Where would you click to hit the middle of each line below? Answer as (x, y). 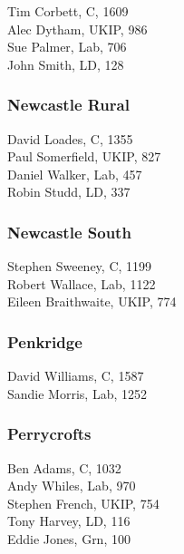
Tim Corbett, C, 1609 (68, 11)
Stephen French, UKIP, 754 (83, 503)
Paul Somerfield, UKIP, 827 (84, 156)
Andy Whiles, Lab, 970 (72, 486)
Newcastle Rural (68, 105)
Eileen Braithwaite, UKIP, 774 (92, 301)
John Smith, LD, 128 (66, 64)
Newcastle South (69, 232)
